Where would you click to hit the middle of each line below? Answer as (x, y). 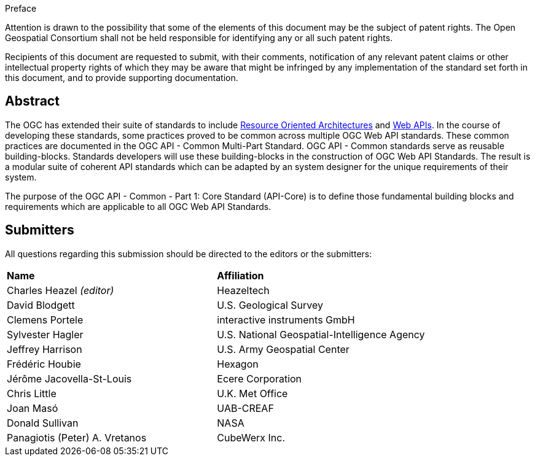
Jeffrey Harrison (45, 349)
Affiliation (240, 275)
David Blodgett (41, 305)
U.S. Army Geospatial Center (283, 349)
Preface (21, 8)
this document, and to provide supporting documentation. (122, 78)
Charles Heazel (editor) (61, 290)
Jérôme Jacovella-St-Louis (69, 378)
